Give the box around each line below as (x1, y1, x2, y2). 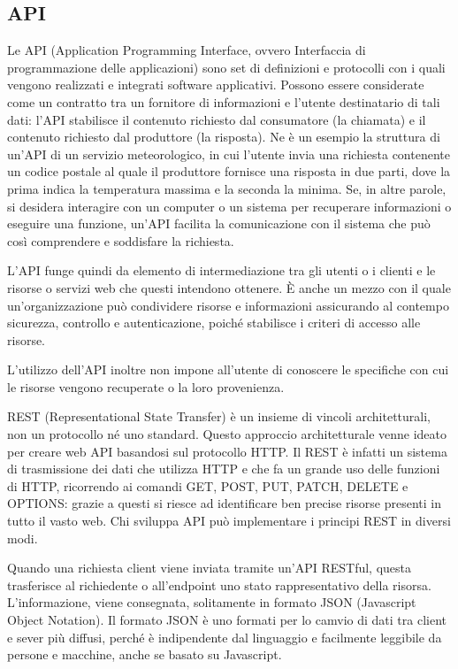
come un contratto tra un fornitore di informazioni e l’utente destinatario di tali (7, 92, 440, 111)
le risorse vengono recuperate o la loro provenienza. (7, 377, 285, 396)
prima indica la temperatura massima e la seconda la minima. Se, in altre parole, (7, 179, 447, 197)
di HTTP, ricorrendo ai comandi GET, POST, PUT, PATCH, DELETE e (7, 476, 408, 495)
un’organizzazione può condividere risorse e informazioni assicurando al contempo (7, 296, 449, 314)
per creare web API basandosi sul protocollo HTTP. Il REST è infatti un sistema (7, 442, 447, 460)
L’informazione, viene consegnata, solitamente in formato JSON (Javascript (7, 593, 416, 611)
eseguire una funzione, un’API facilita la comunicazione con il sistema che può (7, 214, 431, 233)
